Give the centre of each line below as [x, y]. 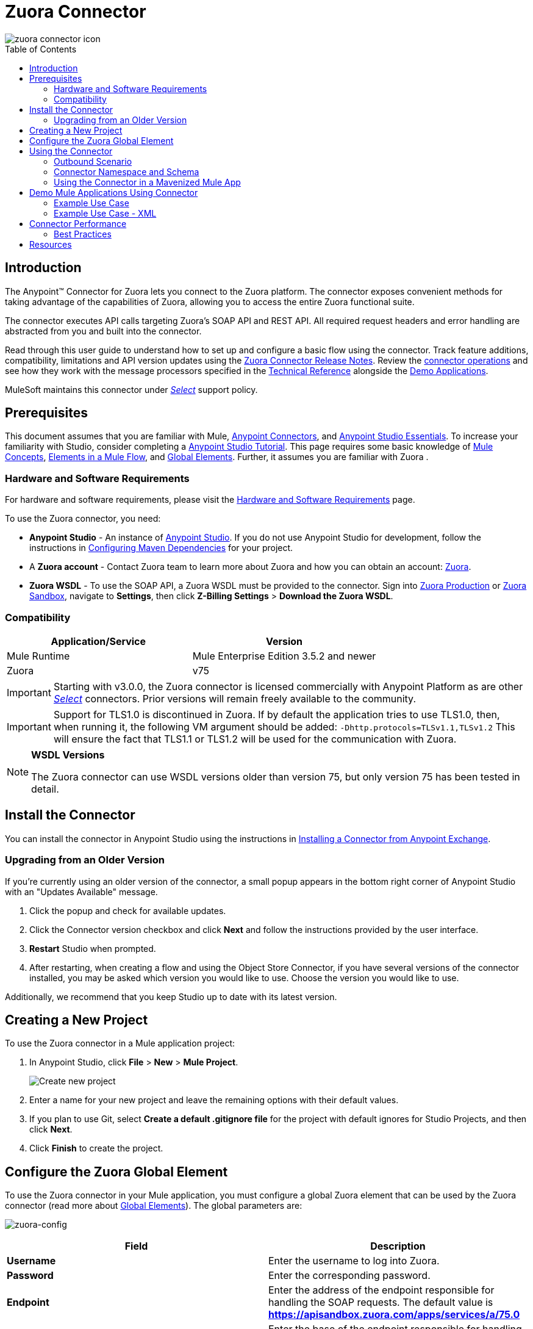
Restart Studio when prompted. [93, 948]
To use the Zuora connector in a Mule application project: [120, 1043]
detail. [45, 789]
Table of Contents [41, 49]
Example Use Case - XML [105, 213]
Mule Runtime [38, 656]
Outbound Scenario [93, 161]
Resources [51, 244]
